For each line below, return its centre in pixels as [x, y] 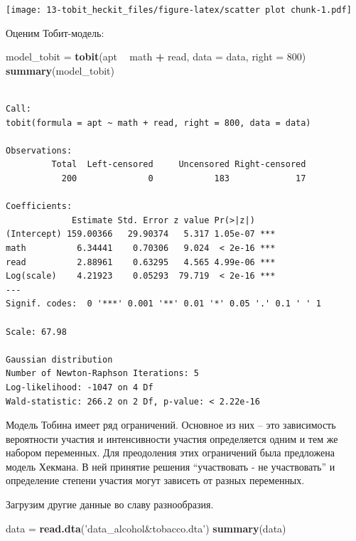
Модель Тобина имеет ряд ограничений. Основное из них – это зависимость [171, 425]
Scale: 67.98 [36, 332]
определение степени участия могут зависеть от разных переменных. [155, 480]
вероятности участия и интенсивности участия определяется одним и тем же [172, 438]
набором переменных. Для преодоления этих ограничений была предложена [170, 452]
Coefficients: [39, 207]
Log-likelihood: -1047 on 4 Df [80, 387]
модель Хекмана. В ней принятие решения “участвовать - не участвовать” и [171, 466]
